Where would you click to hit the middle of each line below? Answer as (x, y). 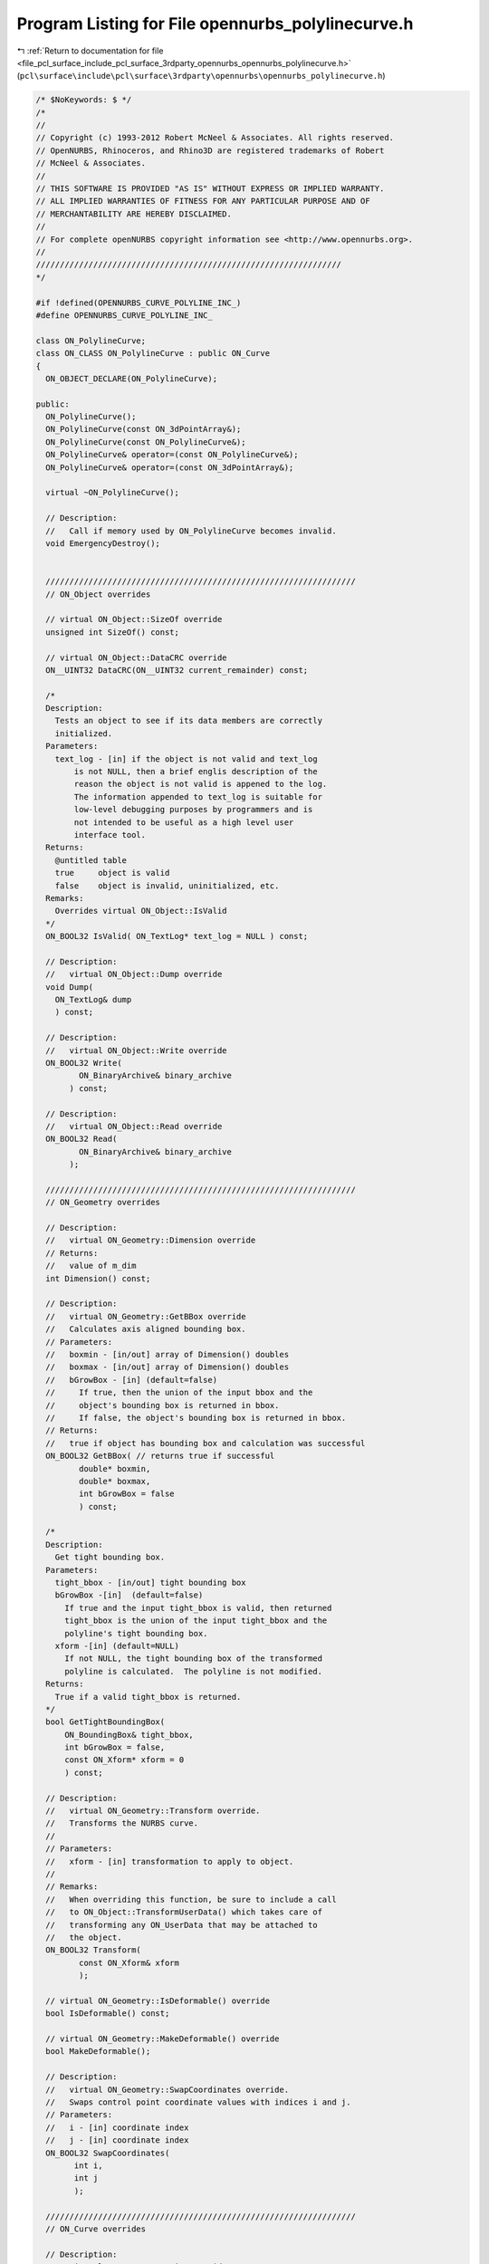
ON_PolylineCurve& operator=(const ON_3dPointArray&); (170, 467)
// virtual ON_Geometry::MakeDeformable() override (163, 2039)
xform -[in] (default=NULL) (117, 1645)
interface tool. (110, 835)
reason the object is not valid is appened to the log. (201, 784)
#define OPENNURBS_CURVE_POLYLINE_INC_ (124, 315)
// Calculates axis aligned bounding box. (146, 1329)
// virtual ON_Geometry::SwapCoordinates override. (168, 2089)
